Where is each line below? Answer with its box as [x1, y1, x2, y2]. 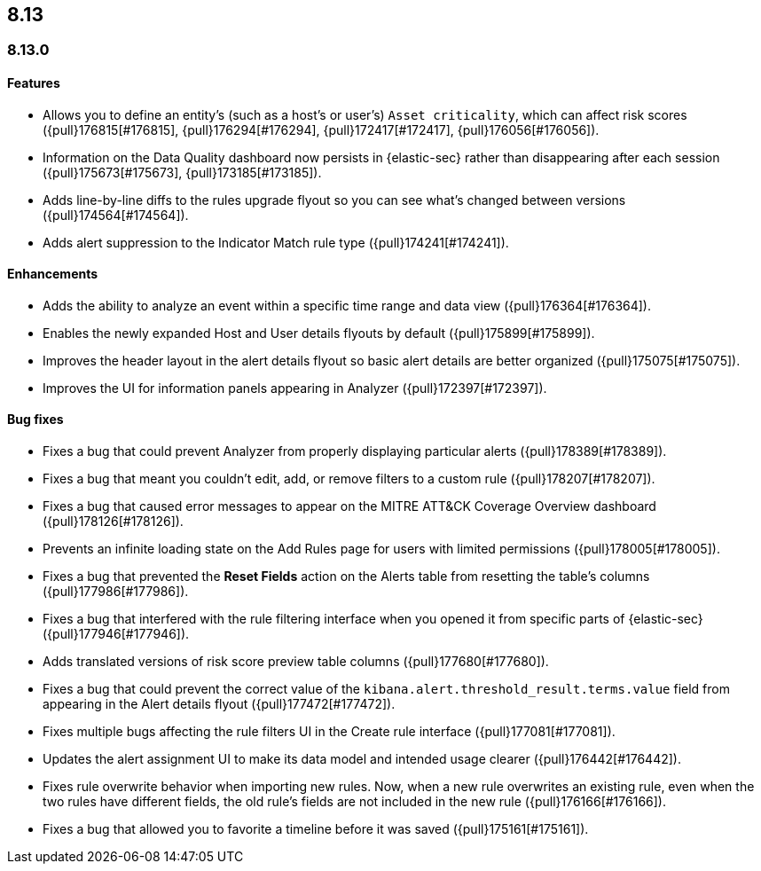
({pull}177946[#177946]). [43, 626, 190, 642]
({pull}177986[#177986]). [43, 584, 189, 600]
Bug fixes [7, 412, 64, 428]
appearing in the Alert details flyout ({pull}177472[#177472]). [43, 696, 396, 712]
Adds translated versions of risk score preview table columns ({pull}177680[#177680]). [43, 654, 549, 670]
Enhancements [7, 266, 98, 282]
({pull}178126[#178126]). [43, 514, 184, 530]
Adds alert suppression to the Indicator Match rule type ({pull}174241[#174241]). [43, 234, 509, 250]
